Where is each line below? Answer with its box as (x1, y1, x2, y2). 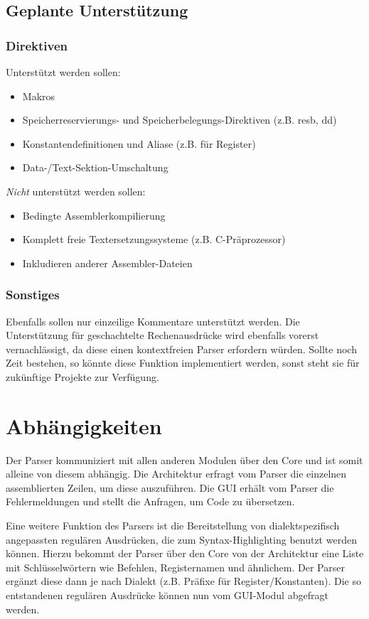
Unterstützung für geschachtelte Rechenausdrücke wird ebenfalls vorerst (6, 328, 319, 343)
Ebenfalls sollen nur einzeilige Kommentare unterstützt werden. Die (6, 313, 300, 328)
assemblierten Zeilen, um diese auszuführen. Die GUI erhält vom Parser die (6, 480, 334, 495)
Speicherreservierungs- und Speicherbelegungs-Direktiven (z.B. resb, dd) (22, 112, 337, 127)
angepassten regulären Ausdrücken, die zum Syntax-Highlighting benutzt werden (6, 532, 357, 547)
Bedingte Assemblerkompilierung (22, 208, 166, 222)
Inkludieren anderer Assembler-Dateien (22, 255, 193, 270)
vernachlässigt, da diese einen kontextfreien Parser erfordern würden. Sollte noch (6, 341, 357, 356)
